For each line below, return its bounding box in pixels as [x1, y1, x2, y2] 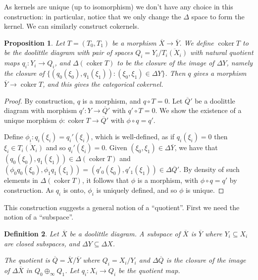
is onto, [63, 184, 86, 195]
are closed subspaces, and [4, 238, 80, 248]
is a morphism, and [82, 95, 141, 106]
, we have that [174, 142, 218, 153]
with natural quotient [190, 47, 254, 57]
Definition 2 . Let [4, 228, 59, 238]
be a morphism [112, 37, 156, 48]
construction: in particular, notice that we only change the [4, 11, 181, 21]
